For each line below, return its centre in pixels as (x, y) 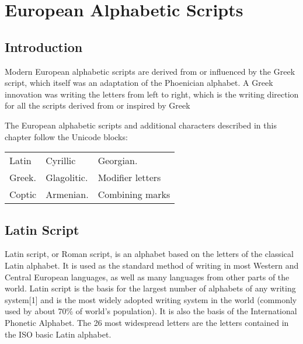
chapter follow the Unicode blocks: (66, 136)
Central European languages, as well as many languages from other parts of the (147, 277)
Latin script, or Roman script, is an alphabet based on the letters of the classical (149, 254)
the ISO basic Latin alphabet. (58, 334)
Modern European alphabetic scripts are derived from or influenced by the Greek (150, 71)
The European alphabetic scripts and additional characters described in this (141, 125)
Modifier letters (129, 178)
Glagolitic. (67, 178)
